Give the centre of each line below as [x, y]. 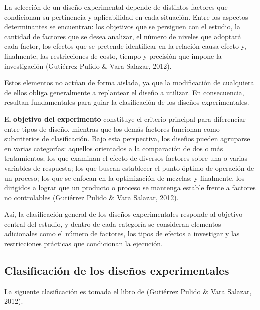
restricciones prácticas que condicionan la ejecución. [83, 244]
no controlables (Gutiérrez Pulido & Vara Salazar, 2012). [91, 197]
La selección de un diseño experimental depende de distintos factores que [116, 7]
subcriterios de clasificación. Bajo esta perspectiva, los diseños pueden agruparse [127, 138]
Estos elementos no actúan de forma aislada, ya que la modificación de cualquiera [129, 82]
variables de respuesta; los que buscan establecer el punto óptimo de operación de [129, 168]
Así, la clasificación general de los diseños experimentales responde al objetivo [123, 214]
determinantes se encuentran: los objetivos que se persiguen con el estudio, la [122, 26]
